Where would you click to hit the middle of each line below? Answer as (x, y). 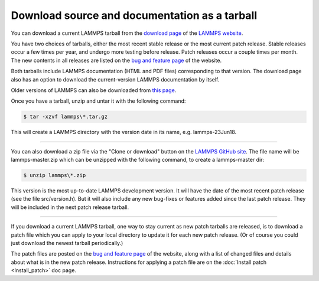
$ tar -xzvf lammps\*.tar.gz (66, 117)
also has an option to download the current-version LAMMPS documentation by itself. (115, 79)
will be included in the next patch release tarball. (70, 207)
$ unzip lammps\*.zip (55, 175)
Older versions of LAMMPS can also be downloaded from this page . (94, 90)
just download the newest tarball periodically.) (67, 243)
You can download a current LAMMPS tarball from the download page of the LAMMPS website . (127, 33)
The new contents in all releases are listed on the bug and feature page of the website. (116, 60)
